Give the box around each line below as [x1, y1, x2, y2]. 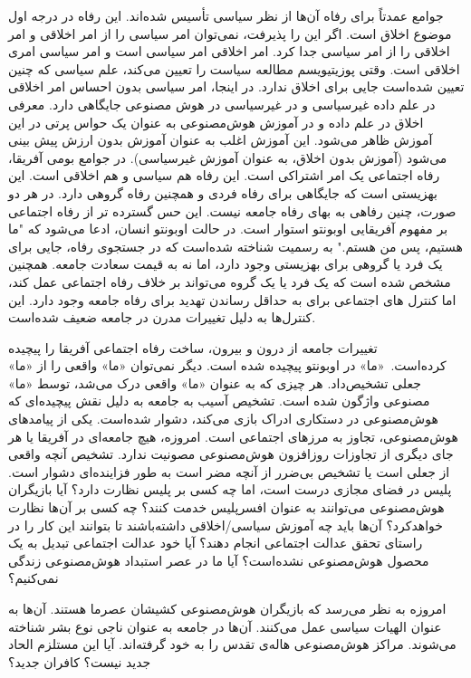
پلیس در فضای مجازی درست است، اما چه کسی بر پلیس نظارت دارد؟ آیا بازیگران [8, 480, 452, 499]
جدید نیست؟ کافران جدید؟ [8, 652, 151, 671]
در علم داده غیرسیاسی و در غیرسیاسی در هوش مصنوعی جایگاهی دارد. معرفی [8, 94, 436, 113]
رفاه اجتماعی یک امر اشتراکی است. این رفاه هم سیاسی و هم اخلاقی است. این [8, 166, 440, 185]
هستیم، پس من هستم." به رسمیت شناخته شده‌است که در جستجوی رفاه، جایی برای [8, 236, 463, 255]
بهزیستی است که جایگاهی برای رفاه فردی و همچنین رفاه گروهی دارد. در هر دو [8, 183, 437, 202]
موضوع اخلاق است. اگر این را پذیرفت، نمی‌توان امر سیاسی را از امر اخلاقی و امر [8, 24, 452, 43]
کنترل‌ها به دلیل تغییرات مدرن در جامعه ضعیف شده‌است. [8, 308, 316, 327]
